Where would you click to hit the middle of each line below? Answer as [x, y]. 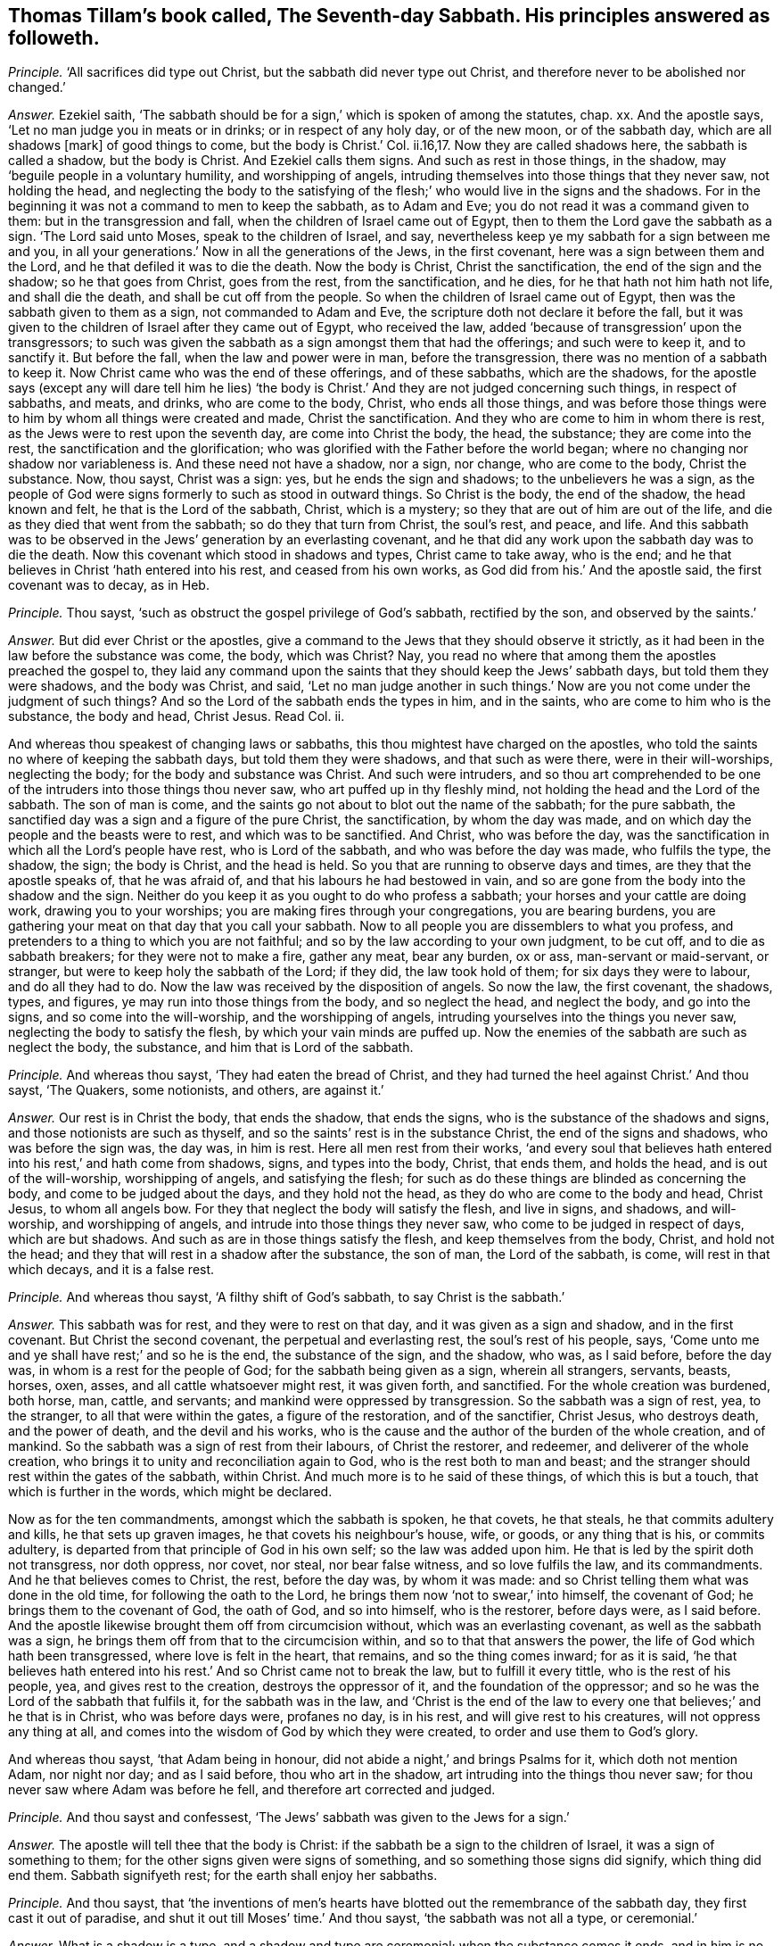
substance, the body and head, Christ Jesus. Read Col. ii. [177, 716]
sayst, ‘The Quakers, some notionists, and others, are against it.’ [196, 1090]
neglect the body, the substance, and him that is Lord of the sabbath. [211, 1048]
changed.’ [37, 87]
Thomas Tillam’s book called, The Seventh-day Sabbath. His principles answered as [389, 16]
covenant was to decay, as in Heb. [109, 585]
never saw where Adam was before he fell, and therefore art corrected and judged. [252, 1790]
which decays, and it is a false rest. [111, 1270]
